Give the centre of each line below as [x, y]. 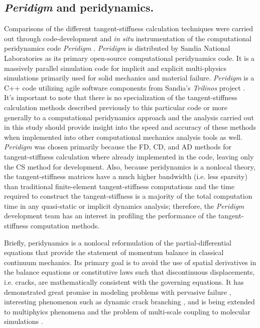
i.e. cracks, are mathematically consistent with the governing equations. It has [124, 282]
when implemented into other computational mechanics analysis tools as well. [123, 137]
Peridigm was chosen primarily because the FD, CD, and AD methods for [118, 147]
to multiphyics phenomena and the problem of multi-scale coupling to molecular [127, 311]
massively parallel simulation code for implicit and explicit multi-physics [115, 68]
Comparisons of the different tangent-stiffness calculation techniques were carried [129, 28]
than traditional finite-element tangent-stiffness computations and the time [119, 186]
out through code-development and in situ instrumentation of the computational [128, 38]
